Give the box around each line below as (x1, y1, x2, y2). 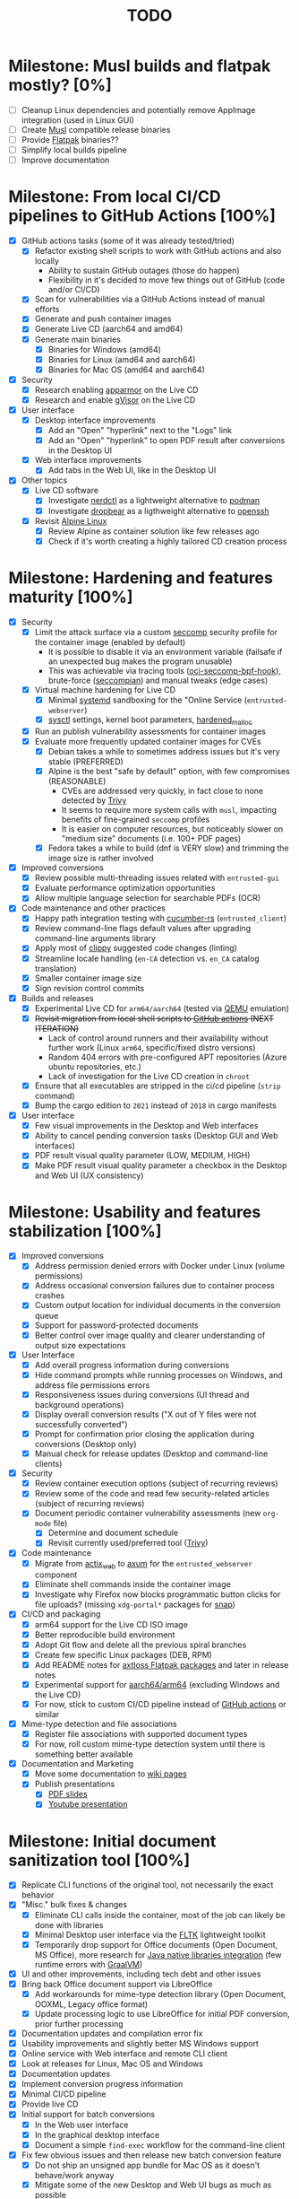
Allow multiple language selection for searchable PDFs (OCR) (34, 893, 261, 903)
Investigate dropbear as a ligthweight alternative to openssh (47, 505, 269, 516)
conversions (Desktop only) (34, 1439, 137, 1450)
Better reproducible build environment (34, 1629, 175, 1640)
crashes (34, 1290, 64, 1301)
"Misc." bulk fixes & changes (21, 1899, 127, 1910)
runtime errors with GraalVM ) (34, 1959, 143, 1969)
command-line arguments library (34, 933, 156, 944)
